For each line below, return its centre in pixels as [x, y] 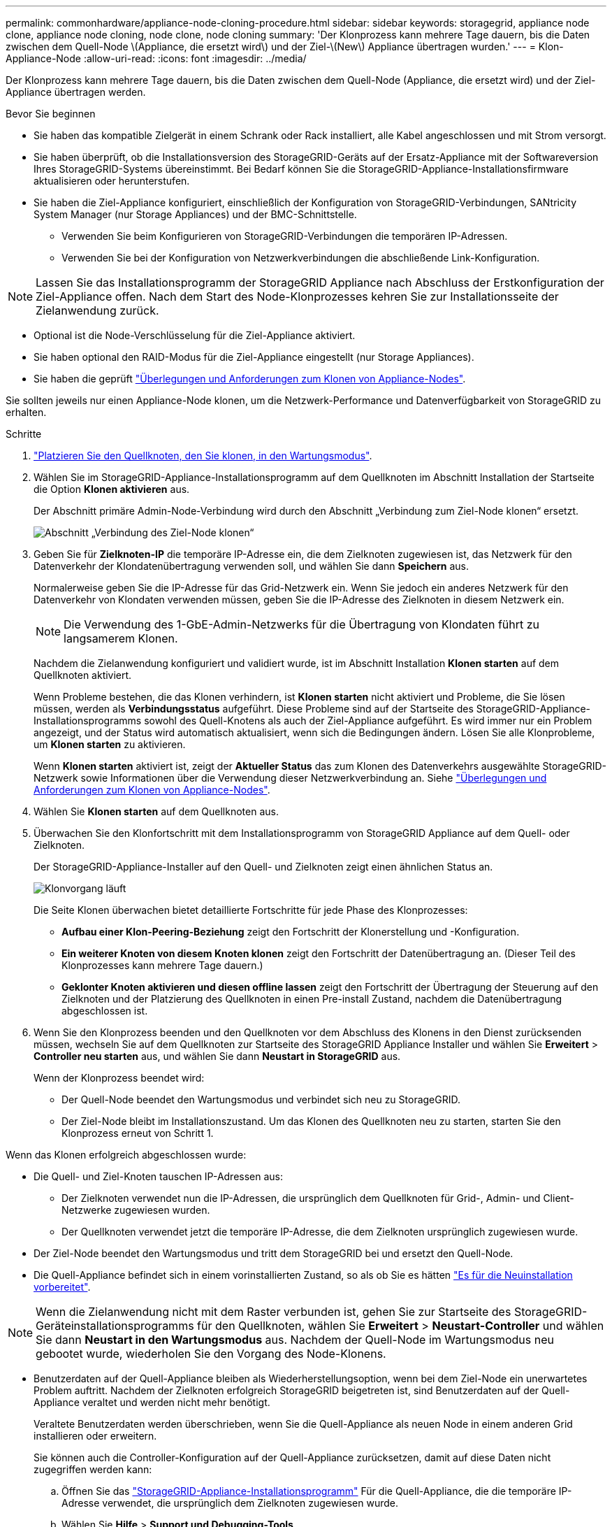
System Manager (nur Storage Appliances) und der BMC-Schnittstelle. [195, 214]
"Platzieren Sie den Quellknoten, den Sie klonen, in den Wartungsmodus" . [203, 456]
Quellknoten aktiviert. [83, 675]
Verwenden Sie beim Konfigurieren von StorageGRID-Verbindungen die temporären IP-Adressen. [285, 236]
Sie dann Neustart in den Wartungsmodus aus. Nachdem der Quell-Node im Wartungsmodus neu [295, 1340]
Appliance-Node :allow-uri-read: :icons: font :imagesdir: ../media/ [156, 58]
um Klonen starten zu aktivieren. [110, 744]
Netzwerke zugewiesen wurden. [136, 1210]
